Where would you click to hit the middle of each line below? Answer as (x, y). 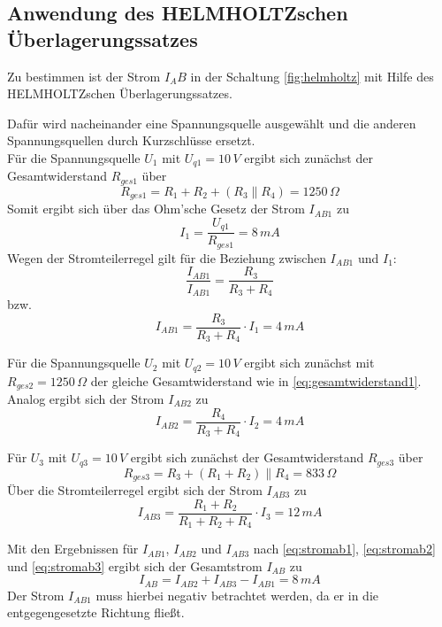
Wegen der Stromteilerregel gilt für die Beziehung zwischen (167, 257)
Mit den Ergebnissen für (73, 549)
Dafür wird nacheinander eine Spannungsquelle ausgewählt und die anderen (212, 123)
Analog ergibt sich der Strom (86, 398)
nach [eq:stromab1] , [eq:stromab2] (344, 549)
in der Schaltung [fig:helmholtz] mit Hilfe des (312, 76)
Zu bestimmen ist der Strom (84, 76)
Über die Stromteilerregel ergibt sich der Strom (135, 490)
